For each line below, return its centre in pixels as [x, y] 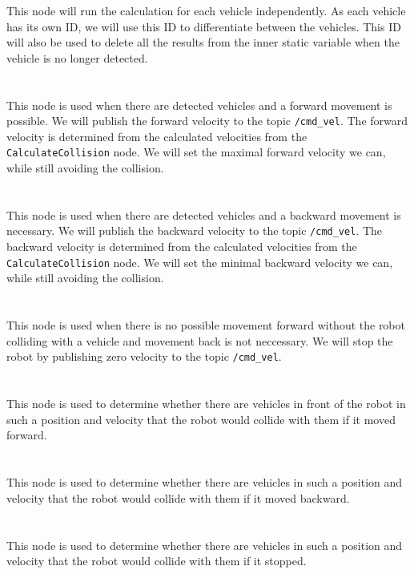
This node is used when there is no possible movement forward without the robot [206, 325]
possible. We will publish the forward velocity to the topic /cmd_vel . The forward [207, 121]
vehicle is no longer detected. [77, 57]
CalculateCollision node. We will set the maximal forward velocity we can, [196, 152]
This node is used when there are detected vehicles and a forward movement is [199, 105]
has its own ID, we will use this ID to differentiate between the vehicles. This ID [204, 26]
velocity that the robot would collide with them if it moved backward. [178, 497]
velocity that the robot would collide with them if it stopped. [157, 561]
